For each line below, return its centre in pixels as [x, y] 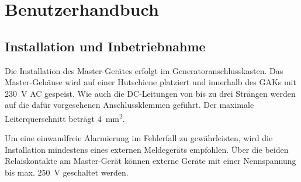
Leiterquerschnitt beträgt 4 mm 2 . [65, 117]
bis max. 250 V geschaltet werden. [67, 172]
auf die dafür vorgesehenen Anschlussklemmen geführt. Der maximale [129, 105]
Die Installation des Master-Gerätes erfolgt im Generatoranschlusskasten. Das [144, 70]
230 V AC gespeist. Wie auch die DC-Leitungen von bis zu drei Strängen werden [150, 93]
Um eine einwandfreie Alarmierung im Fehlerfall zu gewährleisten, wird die [139, 138]
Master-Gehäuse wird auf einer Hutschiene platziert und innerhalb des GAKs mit [150, 82]
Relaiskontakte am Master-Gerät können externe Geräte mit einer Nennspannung [150, 161]
